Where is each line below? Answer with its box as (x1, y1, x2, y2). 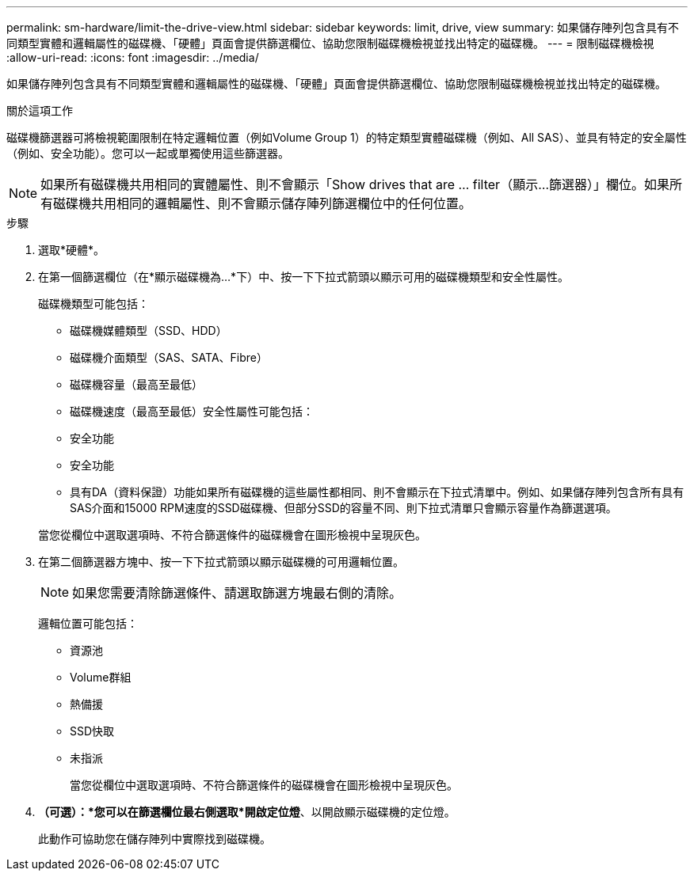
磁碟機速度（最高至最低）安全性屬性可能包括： (70, 404, 314, 418)
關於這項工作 (6, 104, 73, 117)
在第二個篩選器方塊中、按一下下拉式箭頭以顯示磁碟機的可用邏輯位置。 (38, 555, 404, 568)
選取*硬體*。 (38, 243, 105, 256)
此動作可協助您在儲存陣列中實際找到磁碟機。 (38, 832, 271, 845)
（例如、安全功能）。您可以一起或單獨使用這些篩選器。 (6, 146, 289, 160)
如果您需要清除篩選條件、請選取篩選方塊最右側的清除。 (72, 585, 402, 601)
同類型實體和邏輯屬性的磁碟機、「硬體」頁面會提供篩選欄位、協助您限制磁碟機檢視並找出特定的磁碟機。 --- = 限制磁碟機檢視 (6, 36, 654, 50)
